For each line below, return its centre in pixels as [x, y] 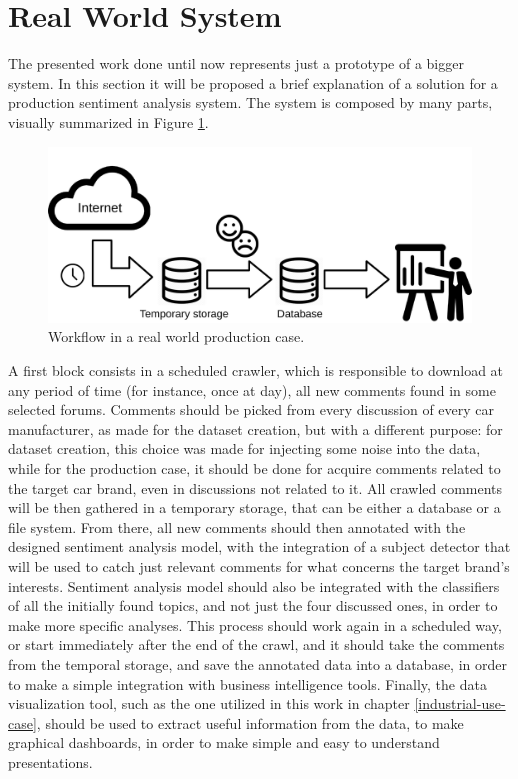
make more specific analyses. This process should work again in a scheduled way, [255, 624]
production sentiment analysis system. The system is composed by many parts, [250, 102]
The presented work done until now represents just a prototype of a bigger [236, 63]
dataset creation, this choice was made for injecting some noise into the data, [244, 448]
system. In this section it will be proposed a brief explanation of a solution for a [253, 82]
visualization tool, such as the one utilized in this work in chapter [209, 703]
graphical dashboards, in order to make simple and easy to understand [224, 742]
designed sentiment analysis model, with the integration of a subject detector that [259, 546]
